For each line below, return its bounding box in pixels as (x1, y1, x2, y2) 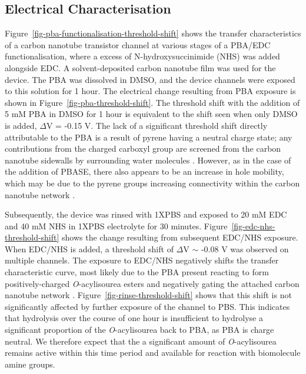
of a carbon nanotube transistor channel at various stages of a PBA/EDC (5, 38, 271, 51)
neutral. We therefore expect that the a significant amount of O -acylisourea (5, 335, 277, 347)
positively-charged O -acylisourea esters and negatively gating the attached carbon (5, 277, 300, 289)
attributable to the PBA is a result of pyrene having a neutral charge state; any (5, 131, 292, 143)
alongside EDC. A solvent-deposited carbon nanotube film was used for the (5, 61, 276, 74)
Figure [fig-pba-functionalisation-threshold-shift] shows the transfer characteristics (5, 27, 301, 39)
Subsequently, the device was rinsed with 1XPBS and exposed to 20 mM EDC (5, 208, 287, 221)
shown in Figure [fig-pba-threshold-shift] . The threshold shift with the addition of (5, 96, 300, 108)
